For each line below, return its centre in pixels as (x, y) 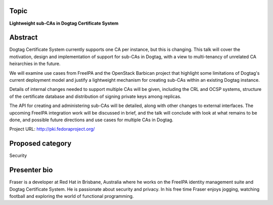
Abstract (24, 38)
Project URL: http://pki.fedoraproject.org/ (52, 129)
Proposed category (40, 144)
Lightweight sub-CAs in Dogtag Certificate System (64, 23)
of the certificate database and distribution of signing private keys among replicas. (95, 96)
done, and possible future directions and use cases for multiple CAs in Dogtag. (92, 120)
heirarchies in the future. (35, 64)
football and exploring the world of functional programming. (72, 196)
